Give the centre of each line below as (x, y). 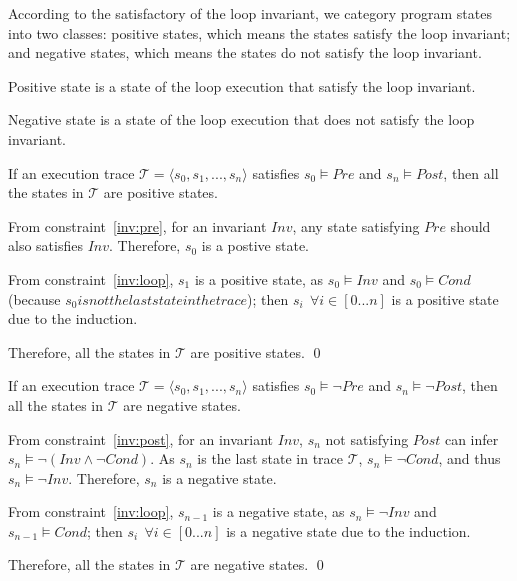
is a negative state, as (278, 511)
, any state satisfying (356, 225)
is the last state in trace (270, 458)
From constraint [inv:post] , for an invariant (141, 438)
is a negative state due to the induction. (348, 530)
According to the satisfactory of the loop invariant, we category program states (250, 13)
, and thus (469, 458)
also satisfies (45, 245)
